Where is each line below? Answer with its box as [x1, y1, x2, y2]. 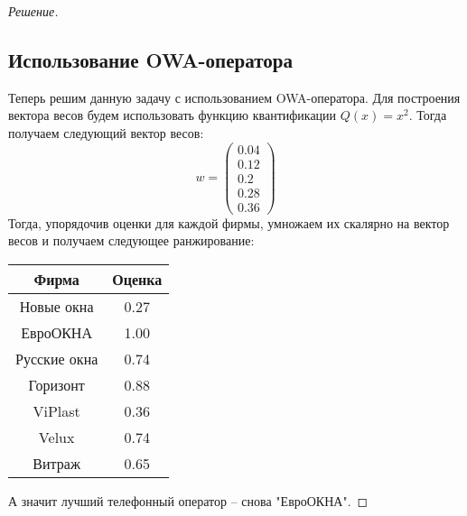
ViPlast [33, 400, 80, 421]
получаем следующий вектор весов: [8, 123, 204, 142]
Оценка [112, 268, 163, 290]
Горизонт [28, 373, 85, 395]
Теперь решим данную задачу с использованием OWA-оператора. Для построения [8, 88, 461, 106]
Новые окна [19, 295, 94, 317]
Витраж [33, 452, 80, 474]
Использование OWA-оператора [8, 45, 293, 73]
